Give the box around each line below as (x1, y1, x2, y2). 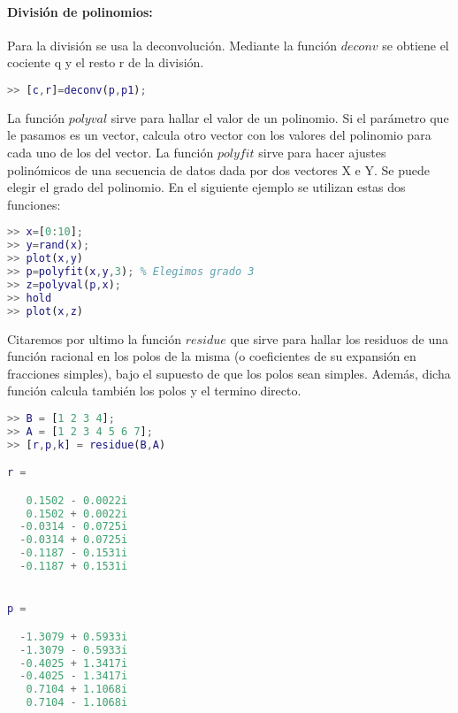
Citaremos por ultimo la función (7, 329, 181, 348)
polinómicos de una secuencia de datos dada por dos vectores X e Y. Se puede (7, 160, 430, 179)
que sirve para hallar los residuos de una (230, 329, 449, 348)
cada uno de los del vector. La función (7, 143, 214, 162)
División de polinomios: (7, 2, 153, 20)
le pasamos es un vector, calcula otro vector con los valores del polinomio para (7, 126, 431, 144)
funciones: (7, 195, 61, 213)
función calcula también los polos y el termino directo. (7, 381, 302, 400)
